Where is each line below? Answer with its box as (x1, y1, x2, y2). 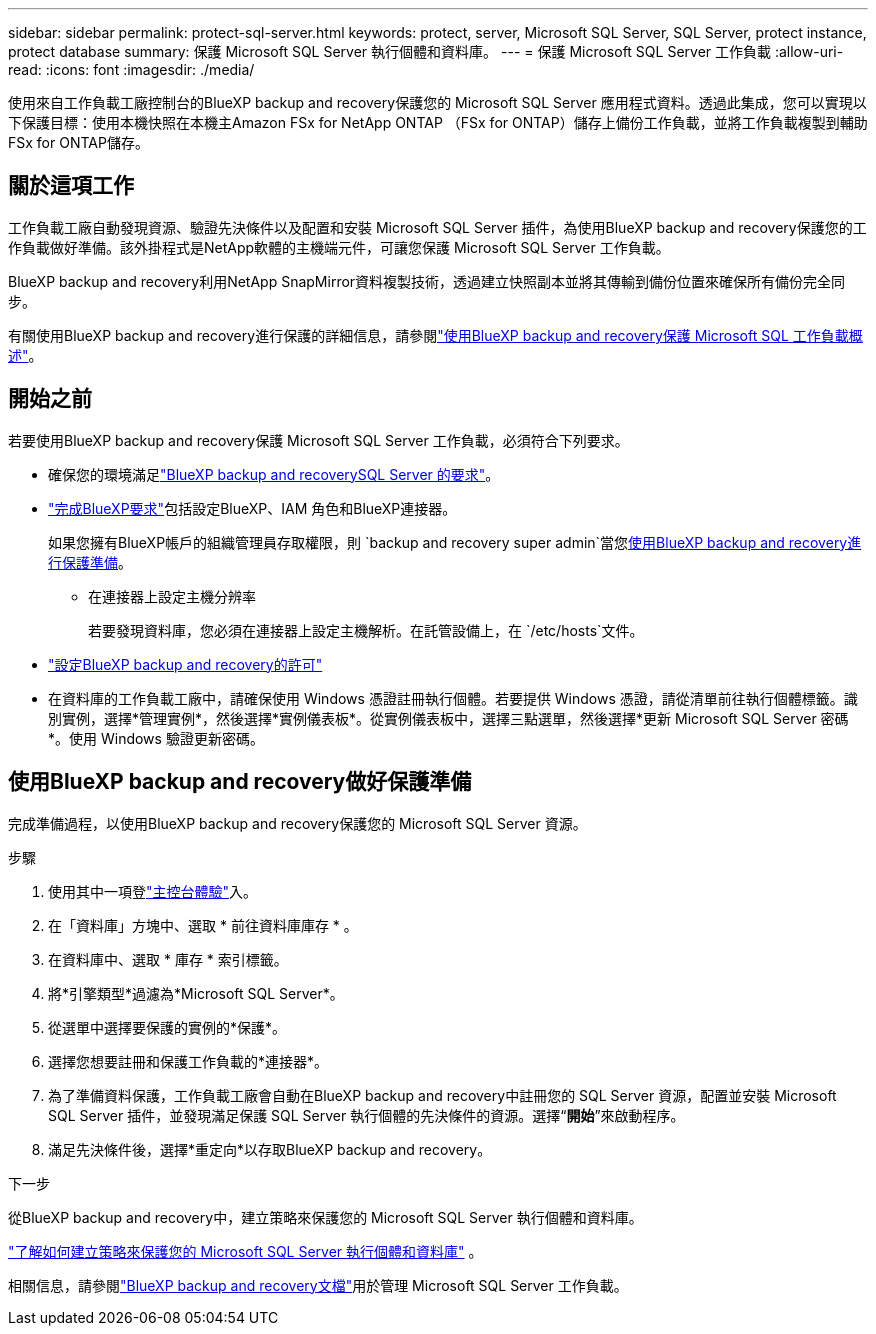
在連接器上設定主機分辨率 (88, 587, 256, 605)
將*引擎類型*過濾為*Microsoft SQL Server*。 (48, 984, 344, 1002)
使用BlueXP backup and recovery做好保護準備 (8, 769, 472, 795)
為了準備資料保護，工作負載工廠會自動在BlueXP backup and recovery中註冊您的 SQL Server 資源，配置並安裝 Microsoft (48, 1086, 837, 1104)
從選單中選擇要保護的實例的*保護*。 (48, 1018, 287, 1036)
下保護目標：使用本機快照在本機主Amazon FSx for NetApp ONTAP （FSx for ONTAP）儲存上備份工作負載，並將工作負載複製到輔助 (8, 114, 868, 131)
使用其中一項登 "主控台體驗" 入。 (48, 882, 258, 900)
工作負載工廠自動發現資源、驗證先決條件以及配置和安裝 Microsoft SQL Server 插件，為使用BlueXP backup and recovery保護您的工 (8, 218, 867, 236)
